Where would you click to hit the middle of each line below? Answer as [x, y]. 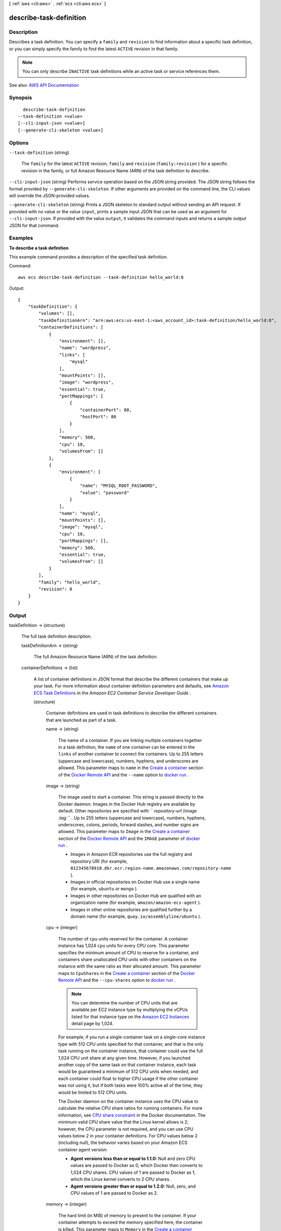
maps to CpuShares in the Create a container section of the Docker [127, 973]
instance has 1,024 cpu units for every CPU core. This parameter [124, 946]
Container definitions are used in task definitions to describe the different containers [131, 713]
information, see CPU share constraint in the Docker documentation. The [132, 1115]
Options [19, 143]
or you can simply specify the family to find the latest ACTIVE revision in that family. [94, 49]
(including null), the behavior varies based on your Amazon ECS [123, 1143]
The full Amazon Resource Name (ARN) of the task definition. [96, 657]
